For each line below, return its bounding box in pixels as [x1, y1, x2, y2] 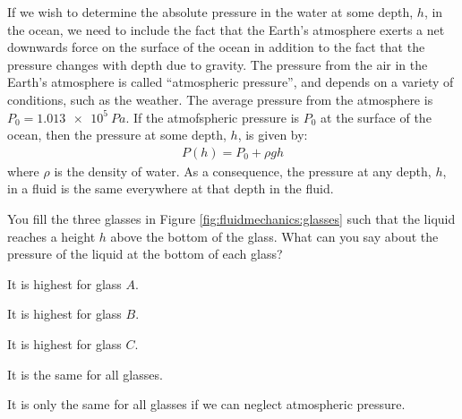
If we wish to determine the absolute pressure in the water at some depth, [7, 3, 414, 21]
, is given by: [237, 125, 308, 144]
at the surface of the [321, 107, 432, 126]
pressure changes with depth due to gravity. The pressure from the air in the [7, 55, 428, 73]
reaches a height [7, 227, 96, 245]
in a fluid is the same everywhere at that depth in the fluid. [7, 179, 334, 198]
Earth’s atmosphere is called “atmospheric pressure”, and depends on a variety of [7, 73, 454, 91]
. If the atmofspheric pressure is [125, 107, 300, 126]
